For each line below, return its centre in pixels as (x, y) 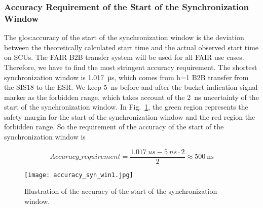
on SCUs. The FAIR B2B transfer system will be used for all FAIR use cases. (124, 57)
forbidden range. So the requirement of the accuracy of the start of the (114, 127)
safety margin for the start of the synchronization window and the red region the (130, 116)
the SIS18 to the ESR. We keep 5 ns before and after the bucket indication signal (131, 87)
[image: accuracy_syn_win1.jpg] (79, 175)
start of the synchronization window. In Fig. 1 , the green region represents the (126, 107)
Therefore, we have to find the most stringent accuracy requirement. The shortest (131, 67)
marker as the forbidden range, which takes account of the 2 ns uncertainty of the (131, 97)
